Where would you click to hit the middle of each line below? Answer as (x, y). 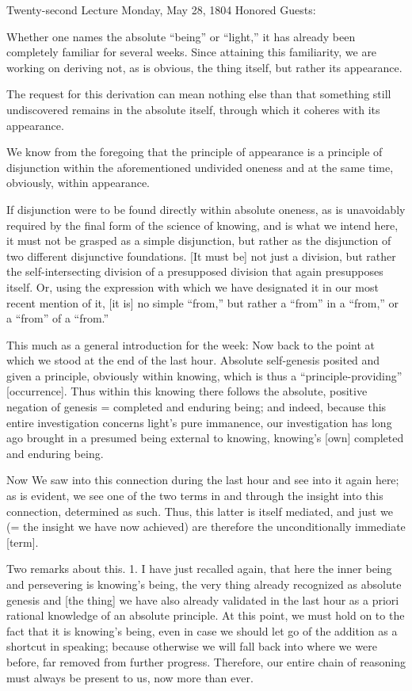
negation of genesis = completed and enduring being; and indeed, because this (196, 407)
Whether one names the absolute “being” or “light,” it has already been (181, 36)
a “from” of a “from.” (58, 318)
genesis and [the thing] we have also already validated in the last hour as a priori (203, 599)
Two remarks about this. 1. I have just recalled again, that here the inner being (199, 569)
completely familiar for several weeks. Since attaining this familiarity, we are (192, 52)
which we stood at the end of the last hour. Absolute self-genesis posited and (193, 360)
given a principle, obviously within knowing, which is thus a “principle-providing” (204, 375)
